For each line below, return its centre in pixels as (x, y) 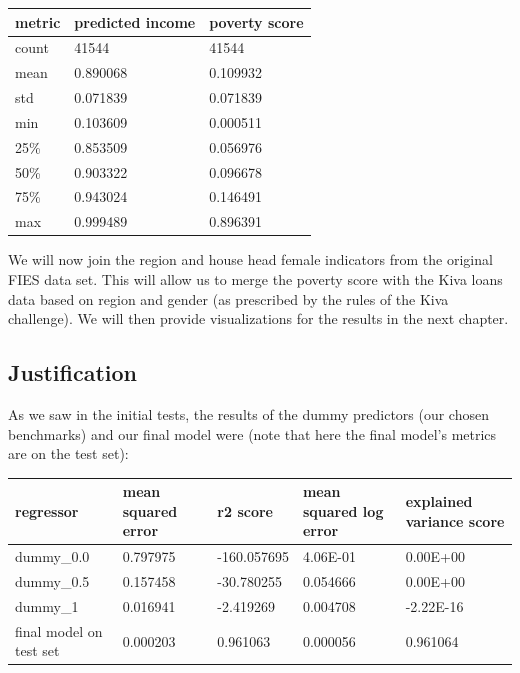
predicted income (135, 21)
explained (439, 501)
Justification (72, 372)
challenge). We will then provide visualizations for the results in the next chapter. (258, 318)
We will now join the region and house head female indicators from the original (250, 259)
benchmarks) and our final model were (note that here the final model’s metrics (252, 433)
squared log (343, 510)
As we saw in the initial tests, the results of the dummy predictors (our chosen (248, 413)
